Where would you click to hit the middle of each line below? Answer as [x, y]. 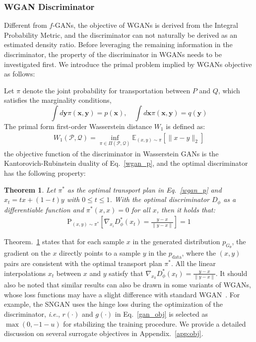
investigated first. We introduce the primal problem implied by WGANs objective [128, 64]
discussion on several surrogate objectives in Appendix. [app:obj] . [104, 333]
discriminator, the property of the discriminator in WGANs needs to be [113, 54]
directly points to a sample [100, 253]
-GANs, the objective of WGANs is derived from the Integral [146, 25]
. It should [231, 273]
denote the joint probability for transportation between [106, 90]
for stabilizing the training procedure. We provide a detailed [155, 323]
